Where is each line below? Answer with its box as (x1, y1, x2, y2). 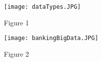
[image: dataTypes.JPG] (4, 3, 81, 10)
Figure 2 (4, 48, 29, 59)
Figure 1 (4, 17, 29, 27)
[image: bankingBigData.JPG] (4, 35, 99, 42)
